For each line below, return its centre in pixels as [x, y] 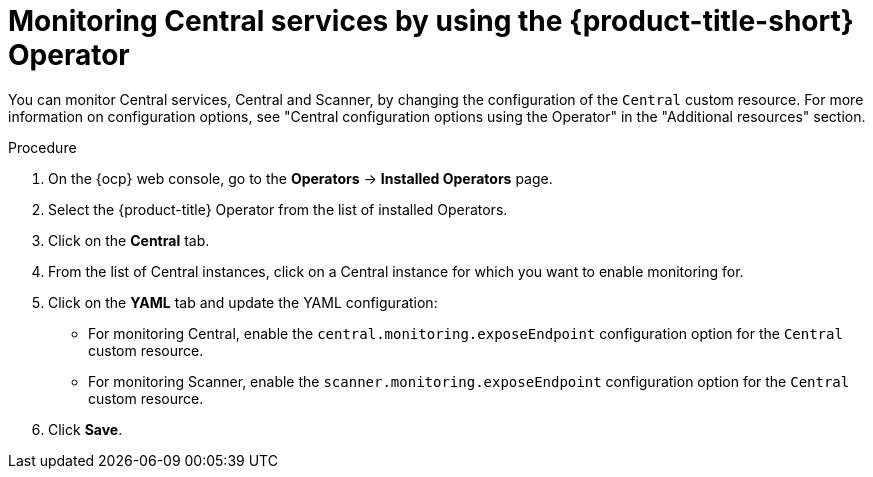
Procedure [42, 147]
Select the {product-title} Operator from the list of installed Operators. [278, 209]
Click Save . [85, 429]
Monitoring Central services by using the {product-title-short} [431, 21]
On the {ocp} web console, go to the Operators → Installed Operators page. [300, 178]
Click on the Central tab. [129, 240]
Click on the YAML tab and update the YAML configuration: [243, 302]
